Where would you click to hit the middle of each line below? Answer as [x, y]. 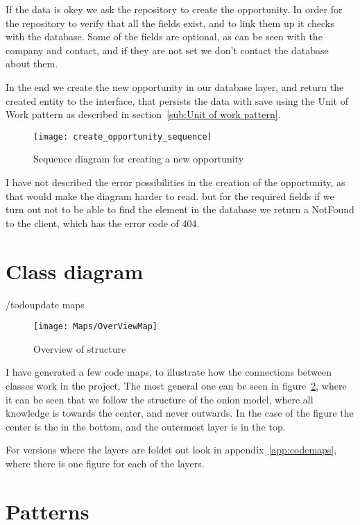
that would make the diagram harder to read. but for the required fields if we [170, 195]
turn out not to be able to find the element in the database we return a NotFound [180, 209]
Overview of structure [80, 348]
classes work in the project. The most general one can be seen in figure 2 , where [176, 385]
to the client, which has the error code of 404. [103, 223]
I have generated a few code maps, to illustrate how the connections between [169, 372]
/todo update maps [45, 304]
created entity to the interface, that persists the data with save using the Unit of [177, 100]
